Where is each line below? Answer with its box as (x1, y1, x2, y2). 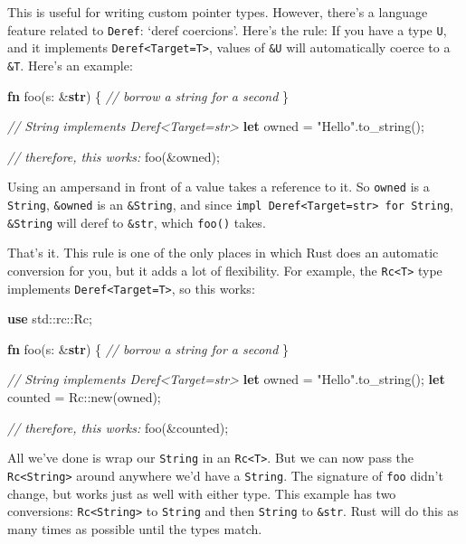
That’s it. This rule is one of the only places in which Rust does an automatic (7, 243, 439, 262)
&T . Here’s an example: (7, 55, 133, 74)
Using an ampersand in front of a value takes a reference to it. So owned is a (7, 177, 430, 196)
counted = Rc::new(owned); (7, 388, 161, 406)
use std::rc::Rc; (7, 309, 92, 328)
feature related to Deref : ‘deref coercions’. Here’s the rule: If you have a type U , (7, 20, 447, 39)
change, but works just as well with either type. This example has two (7, 483, 396, 502)
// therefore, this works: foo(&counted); (7, 417, 229, 436)
